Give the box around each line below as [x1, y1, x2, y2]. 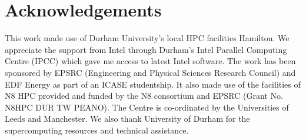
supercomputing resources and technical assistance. [5, 124, 189, 136]
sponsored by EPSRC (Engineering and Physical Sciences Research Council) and [5, 66, 296, 78]
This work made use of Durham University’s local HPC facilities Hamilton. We [5, 32, 290, 44]
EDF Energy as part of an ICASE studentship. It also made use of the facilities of [5, 78, 301, 90]
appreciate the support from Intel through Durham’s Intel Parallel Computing [5, 43, 287, 55]
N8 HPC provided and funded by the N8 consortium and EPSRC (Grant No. [5, 89, 283, 102]
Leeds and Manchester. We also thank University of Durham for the [5, 112, 250, 125]
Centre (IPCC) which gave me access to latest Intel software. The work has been [5, 55, 296, 67]
